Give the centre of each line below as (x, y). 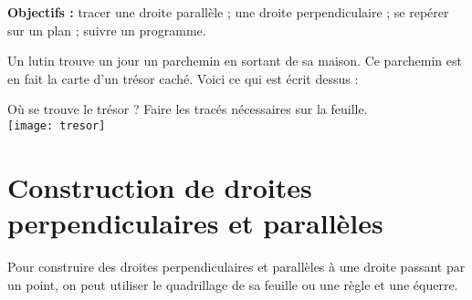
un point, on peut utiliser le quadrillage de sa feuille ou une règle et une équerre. (233, 284)
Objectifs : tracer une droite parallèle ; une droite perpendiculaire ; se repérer (228, 12)
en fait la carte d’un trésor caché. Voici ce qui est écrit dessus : (183, 78)
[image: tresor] (57, 125)
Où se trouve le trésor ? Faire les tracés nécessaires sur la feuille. (188, 109)
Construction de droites (160, 186)
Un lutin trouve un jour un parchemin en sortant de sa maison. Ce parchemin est (235, 61)
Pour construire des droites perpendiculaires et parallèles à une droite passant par (236, 266)
